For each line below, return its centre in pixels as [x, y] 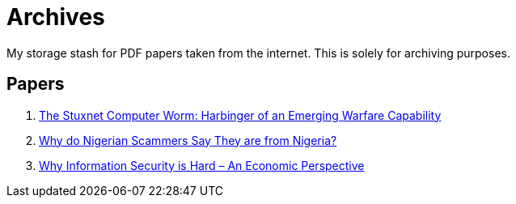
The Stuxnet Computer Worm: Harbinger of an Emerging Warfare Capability [240, 115]
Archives [56, 17]
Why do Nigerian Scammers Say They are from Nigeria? [188, 140]
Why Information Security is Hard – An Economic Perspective [202, 165]
